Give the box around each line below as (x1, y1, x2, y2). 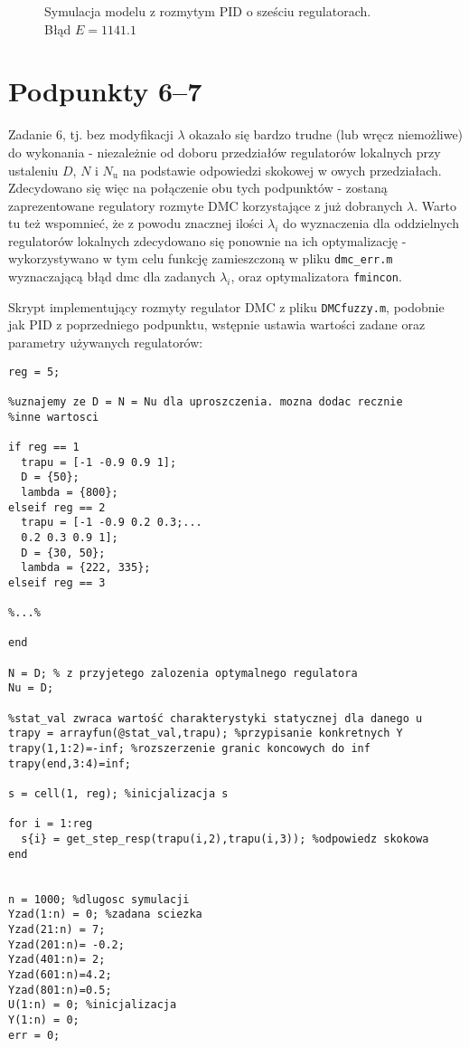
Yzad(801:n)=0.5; (8, 983, 112, 996)
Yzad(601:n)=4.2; (8, 967, 112, 981)
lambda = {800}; (21, 485, 118, 499)
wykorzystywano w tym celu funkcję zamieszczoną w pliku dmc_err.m (8, 249, 393, 268)
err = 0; (8, 1028, 61, 1042)
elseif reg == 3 (8, 576, 106, 589)
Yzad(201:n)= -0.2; (8, 938, 125, 951)
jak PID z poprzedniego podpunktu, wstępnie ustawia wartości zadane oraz (8, 315, 426, 334)
